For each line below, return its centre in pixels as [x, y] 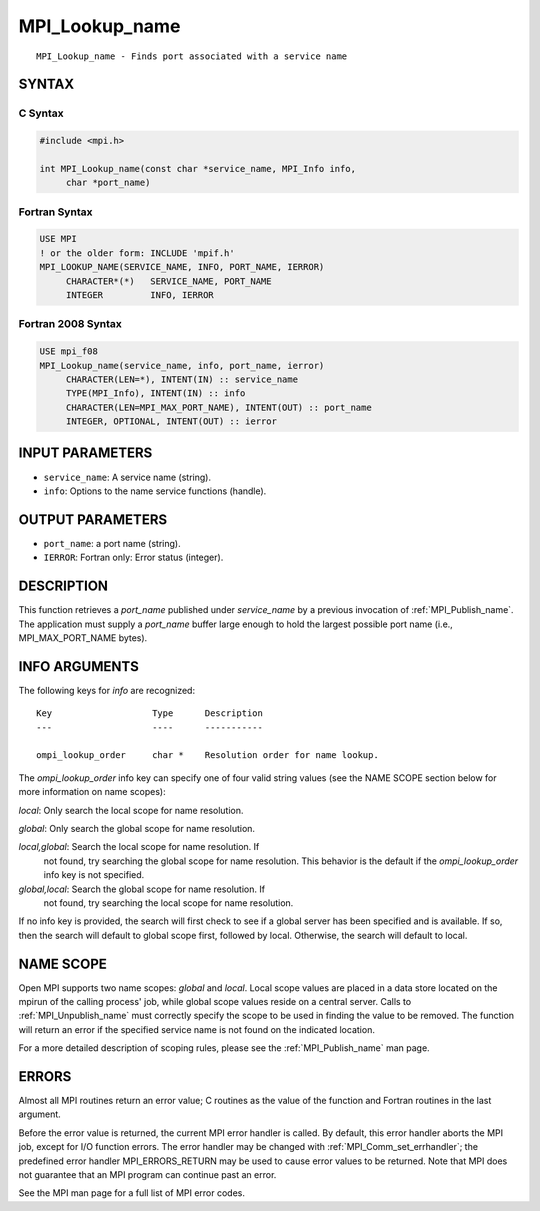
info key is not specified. [94, 875]
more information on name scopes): [92, 792]
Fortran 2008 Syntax [70, 324]
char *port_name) [108, 183]
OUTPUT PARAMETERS [93, 519]
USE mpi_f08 [69, 351]
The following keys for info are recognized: [106, 690]
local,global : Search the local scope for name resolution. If [139, 847]
